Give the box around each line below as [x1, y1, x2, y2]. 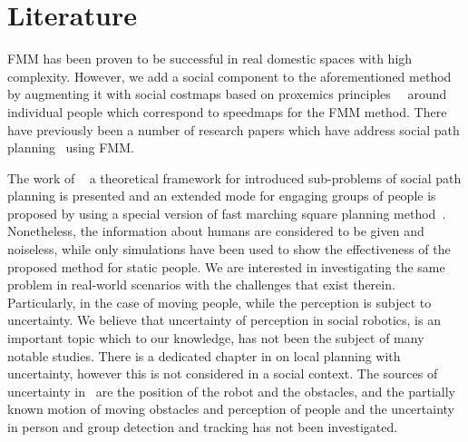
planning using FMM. [7, 138, 134, 157]
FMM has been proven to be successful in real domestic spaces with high [7, 49, 413, 68]
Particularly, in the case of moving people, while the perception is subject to [7, 292, 432, 311]
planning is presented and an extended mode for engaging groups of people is [7, 186, 436, 205]
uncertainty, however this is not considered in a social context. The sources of [7, 364, 438, 383]
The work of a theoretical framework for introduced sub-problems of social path [7, 168, 462, 187]
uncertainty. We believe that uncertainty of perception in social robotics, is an [7, 310, 441, 329]
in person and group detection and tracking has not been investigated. [7, 417, 398, 436]
